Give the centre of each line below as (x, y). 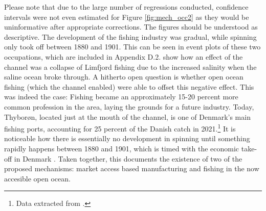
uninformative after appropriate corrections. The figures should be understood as (131, 27)
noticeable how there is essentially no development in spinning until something (127, 138)
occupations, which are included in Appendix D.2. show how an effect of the (124, 56)
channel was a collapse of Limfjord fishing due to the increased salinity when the (130, 67)
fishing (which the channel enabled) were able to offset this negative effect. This (129, 86)
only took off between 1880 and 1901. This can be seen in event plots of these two (132, 47)
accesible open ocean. (37, 178)
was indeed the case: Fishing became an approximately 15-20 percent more (121, 97)
